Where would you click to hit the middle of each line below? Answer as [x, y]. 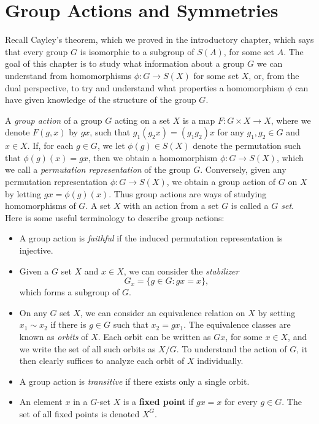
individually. [220, 361]
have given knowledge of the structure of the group [101, 100]
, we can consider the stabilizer [181, 271]
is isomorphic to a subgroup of [137, 51]
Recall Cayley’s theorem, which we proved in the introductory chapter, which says [159, 40]
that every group [37, 51]
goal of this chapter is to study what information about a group [125, 63]
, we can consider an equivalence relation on [163, 312]
